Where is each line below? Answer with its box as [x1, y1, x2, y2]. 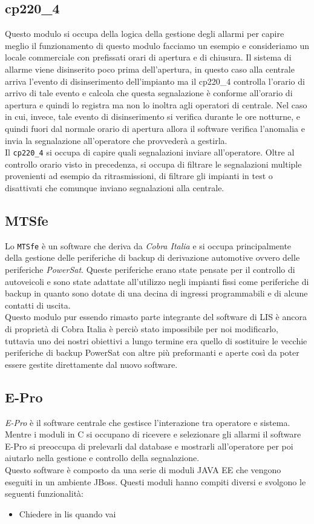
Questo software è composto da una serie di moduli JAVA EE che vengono [5, 463, 281, 476]
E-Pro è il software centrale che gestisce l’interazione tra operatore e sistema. [5, 416, 290, 428]
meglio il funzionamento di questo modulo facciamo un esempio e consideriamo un [5, 39, 310, 51]
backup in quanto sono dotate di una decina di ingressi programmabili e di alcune [5, 287, 308, 300]
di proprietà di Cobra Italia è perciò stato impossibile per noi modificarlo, [5, 323, 279, 335]
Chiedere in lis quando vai [19, 507, 116, 520]
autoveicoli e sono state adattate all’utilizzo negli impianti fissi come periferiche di [5, 275, 309, 287]
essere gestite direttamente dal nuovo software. [5, 358, 178, 370]
